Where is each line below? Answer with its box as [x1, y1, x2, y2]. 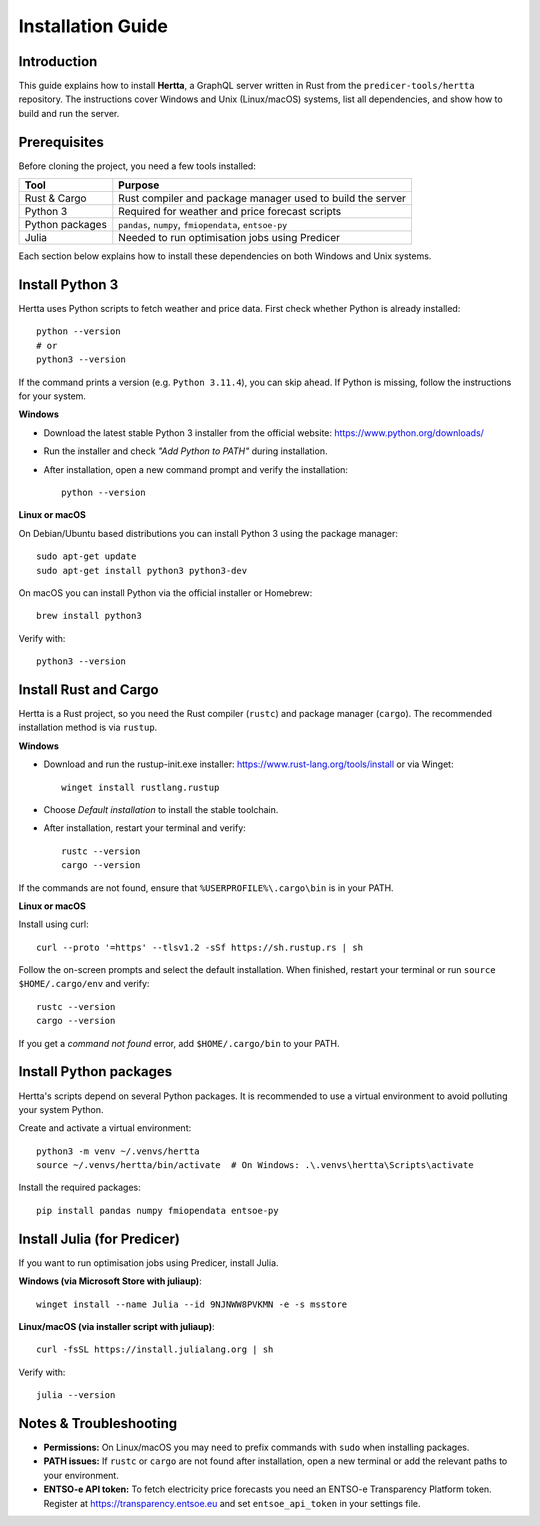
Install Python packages [18, 1063, 173, 1080]
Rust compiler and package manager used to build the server [118, 191, 407, 205]
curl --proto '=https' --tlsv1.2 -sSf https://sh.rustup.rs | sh [36, 941, 364, 953]
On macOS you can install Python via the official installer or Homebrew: [18, 586, 313, 599]
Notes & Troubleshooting [18, 1415, 178, 1432]
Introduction [18, 53, 98, 70]
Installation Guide [18, 15, 169, 37]
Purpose [118, 178, 160, 192]
